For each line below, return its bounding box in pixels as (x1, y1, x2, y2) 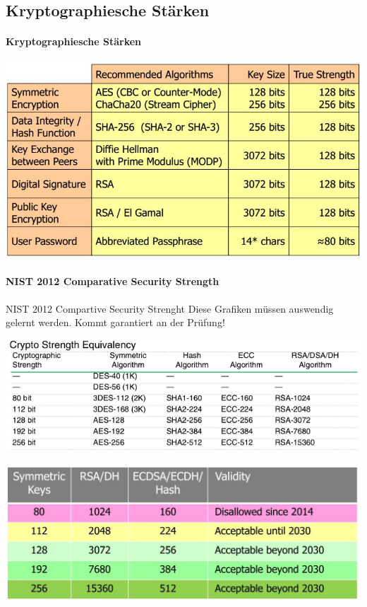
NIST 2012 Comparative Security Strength (6, 274, 219, 289)
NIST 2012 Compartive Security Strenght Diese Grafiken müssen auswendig (6, 301, 334, 316)
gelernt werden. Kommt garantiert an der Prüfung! (6, 315, 225, 330)
